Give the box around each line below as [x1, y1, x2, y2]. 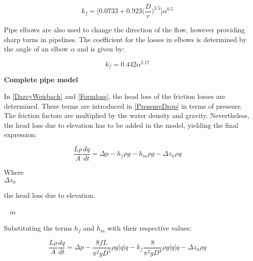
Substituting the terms [4, 223, 72, 233]
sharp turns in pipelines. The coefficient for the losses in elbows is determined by [4, 34, 247, 44]
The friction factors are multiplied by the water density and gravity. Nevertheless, [4, 110, 250, 120]
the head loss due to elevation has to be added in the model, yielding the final [4, 119, 238, 130]
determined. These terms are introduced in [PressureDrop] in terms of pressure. [4, 100, 243, 111]
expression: [4, 129, 37, 140]
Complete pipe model [4, 74, 78, 85]
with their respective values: [107, 223, 192, 233]
